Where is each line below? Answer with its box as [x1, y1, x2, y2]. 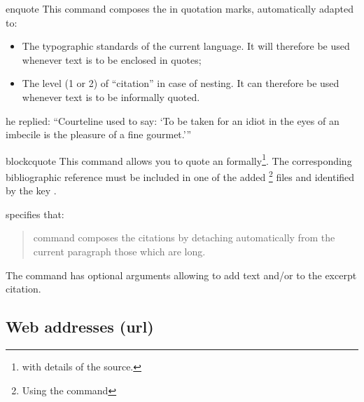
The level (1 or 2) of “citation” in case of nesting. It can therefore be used [22, 76, 339, 91]
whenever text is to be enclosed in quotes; [22, 52, 202, 67]
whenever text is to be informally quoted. [22, 89, 200, 104]
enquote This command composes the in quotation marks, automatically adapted [6, 1, 353, 15]
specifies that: [6, 206, 64, 221]
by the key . [6, 183, 57, 198]
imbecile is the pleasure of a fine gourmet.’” [6, 127, 192, 142]
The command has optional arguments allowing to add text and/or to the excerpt [6, 267, 357, 282]
